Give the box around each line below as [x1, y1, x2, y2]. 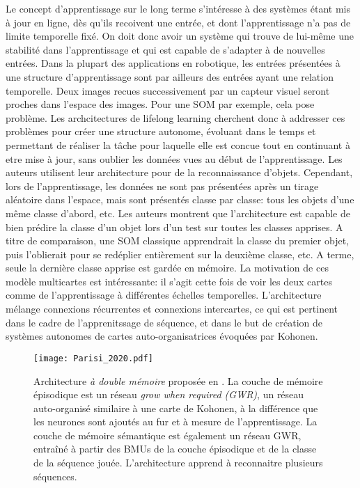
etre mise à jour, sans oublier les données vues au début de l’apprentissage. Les [6, 151, 343, 166]
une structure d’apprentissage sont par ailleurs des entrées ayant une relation [6, 69, 334, 84]
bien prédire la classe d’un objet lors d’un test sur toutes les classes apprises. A [6, 219, 343, 234]
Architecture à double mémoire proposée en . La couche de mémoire [33, 373, 323, 388]
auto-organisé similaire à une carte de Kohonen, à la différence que [33, 400, 318, 415]
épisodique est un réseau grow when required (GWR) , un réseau [33, 387, 304, 402]
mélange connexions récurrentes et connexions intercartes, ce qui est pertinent [6, 301, 338, 316]
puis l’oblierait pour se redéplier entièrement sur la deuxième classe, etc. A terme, [6, 246, 354, 261]
